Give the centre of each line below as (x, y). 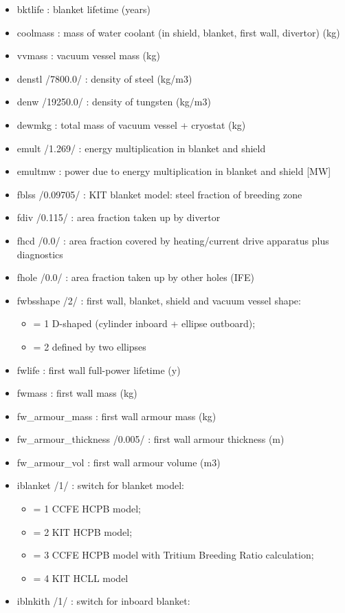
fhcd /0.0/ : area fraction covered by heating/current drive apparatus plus (173, 240)
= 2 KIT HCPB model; (83, 531)
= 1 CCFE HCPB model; (87, 509)
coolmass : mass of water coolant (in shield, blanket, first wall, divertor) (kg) (178, 32)
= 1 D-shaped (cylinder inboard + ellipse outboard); (144, 323)
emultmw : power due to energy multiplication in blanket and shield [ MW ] (174, 171)
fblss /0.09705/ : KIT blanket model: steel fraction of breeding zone (159, 194)
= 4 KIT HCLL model (81, 578)
